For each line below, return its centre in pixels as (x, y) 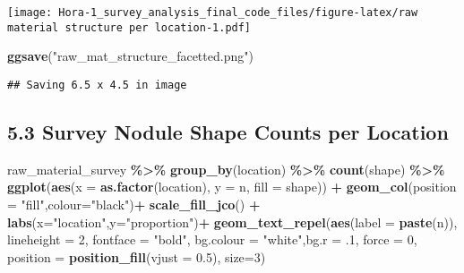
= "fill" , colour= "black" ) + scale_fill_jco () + (134, 204)
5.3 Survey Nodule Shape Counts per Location (228, 131)
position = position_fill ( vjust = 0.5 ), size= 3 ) (137, 256)
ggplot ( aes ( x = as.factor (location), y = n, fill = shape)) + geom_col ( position (232, 187)
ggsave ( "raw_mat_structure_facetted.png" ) (130, 56)
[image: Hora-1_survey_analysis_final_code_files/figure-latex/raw (213, 13)
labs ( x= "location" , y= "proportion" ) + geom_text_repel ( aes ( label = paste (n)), (232, 222)
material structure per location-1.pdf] (129, 27)
